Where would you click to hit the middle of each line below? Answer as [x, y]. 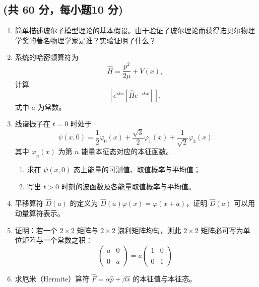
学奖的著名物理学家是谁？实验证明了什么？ [85, 40]
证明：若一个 [36, 230]
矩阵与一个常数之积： [57, 240]
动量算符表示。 [40, 213]
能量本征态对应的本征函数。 [127, 151]
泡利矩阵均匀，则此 [149, 230]
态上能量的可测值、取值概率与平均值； [137, 169]
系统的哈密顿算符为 [47, 57]
